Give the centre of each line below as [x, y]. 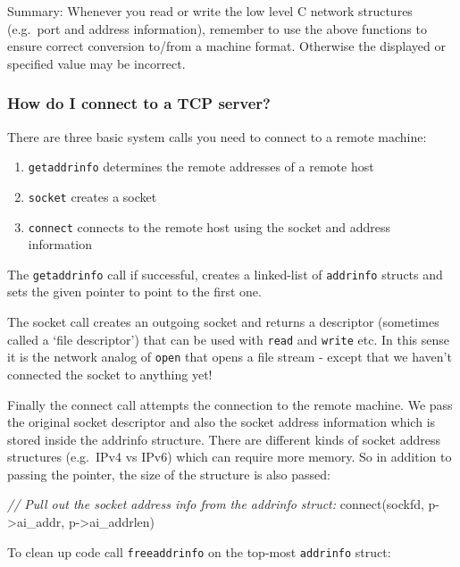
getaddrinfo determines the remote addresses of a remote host [201, 167]
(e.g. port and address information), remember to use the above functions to [217, 28]
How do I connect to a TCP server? [139, 103]
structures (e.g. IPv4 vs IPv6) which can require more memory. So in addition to [230, 457]
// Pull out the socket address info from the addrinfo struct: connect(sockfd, [216, 504]
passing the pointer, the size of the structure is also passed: [169, 474]
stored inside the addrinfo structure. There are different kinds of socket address [224, 439]
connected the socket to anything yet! [110, 374]
